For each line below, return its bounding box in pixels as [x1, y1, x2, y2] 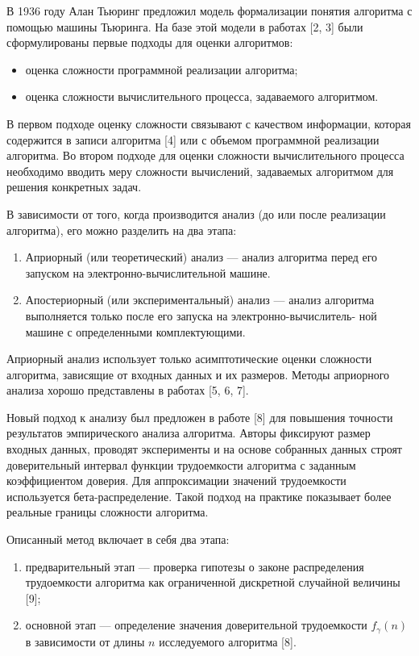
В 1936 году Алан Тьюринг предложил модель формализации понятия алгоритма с [6, 2, 413, 19]
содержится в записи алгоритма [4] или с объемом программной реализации [6, 131, 380, 148]
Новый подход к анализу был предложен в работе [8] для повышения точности [6, 408, 393, 425]
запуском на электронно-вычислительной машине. [25, 264, 271, 281]
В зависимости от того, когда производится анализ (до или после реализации [6, 205, 386, 222]
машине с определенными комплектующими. [25, 323, 246, 340]
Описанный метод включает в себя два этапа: [6, 531, 230, 548]
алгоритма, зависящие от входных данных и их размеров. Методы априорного [6, 366, 390, 382]
